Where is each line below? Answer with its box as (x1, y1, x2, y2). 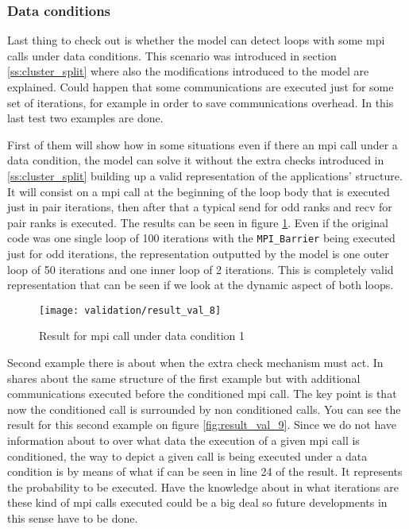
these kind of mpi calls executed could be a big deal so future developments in (7, 494, 388, 511)
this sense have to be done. (7, 509, 138, 526)
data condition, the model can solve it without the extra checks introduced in (7, 152, 384, 168)
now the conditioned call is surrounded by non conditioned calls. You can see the (7, 400, 401, 417)
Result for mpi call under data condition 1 (39, 327, 245, 344)
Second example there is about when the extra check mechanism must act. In (7, 354, 384, 371)
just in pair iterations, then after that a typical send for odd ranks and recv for (7, 199, 392, 215)
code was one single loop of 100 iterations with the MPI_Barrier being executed (7, 230, 395, 246)
